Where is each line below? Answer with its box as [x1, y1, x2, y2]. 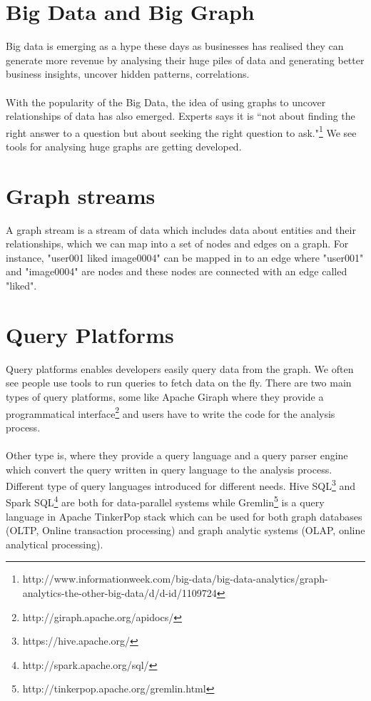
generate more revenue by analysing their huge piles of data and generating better [6, 52, 365, 67]
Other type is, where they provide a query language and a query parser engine [6, 447, 348, 462]
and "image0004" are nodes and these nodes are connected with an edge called [6, 264, 347, 279]
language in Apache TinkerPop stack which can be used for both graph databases [6, 508, 362, 523]
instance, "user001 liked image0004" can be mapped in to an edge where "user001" [6, 250, 364, 265]
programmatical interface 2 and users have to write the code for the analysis [6, 404, 335, 421]
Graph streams [6, 180, 156, 210]
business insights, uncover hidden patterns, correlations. [6, 66, 250, 81]
